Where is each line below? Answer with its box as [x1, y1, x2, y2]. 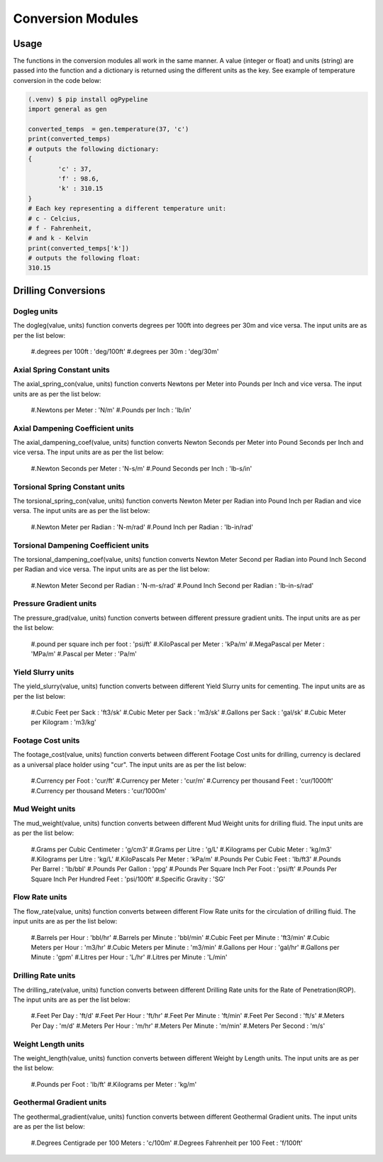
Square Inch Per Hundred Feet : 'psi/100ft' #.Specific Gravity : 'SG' [30, 875, 226, 883]
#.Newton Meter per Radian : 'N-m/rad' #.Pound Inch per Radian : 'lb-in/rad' [30, 522, 253, 531]
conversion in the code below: [13, 76, 102, 84]
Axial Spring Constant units [13, 365, 110, 375]
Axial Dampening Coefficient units [13, 423, 134, 433]
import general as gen [28, 105, 107, 114]
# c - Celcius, [28, 214, 81, 223]
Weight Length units [13, 1039, 85, 1049]
